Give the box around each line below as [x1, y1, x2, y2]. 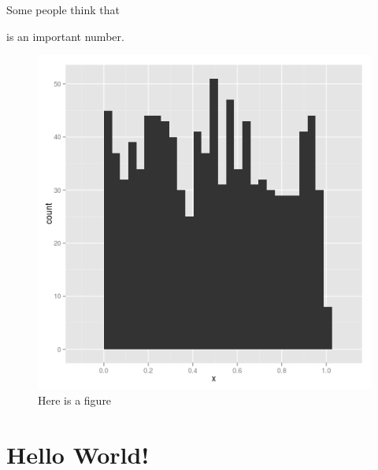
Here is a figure [38, 391, 112, 408]
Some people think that [6, 2, 120, 17]
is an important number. [6, 28, 124, 44]
